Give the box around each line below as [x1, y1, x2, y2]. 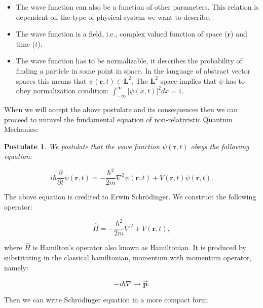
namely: [4, 262, 28, 272]
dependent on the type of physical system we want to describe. [16, 11, 211, 22]
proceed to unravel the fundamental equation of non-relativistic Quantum [4, 114, 233, 124]
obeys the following [191, 141, 249, 151]
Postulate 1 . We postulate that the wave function [4, 141, 160, 151]
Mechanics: [4, 124, 38, 134]
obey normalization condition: [16, 85, 109, 96]
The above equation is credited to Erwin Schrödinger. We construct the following [4, 191, 256, 202]
